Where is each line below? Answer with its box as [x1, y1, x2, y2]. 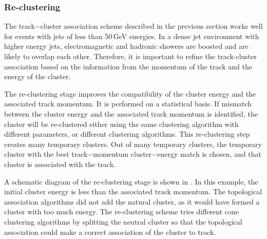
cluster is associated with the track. [4, 158, 116, 169]
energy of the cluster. [4, 71, 71, 82]
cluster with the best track [4, 149, 88, 159]
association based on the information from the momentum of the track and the [4, 61, 252, 71]
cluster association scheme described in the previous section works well [40, 21, 263, 31]
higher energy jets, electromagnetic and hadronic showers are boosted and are [4, 41, 249, 51]
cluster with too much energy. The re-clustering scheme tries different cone [4, 206, 239, 217]
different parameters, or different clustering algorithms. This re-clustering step [4, 128, 250, 139]
